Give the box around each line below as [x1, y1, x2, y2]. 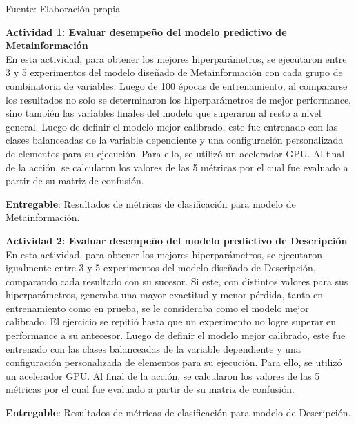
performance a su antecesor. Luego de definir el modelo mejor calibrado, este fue [6, 328, 346, 343]
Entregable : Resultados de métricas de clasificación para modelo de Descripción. [6, 405, 351, 420]
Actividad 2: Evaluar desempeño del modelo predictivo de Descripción [6, 233, 348, 247]
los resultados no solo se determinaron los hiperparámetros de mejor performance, [6, 92, 351, 106]
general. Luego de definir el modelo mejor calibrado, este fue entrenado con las [6, 119, 338, 133]
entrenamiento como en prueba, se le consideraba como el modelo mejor [6, 300, 309, 315]
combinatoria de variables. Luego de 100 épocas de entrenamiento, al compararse [6, 78, 348, 93]
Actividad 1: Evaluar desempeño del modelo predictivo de [6, 24, 287, 39]
